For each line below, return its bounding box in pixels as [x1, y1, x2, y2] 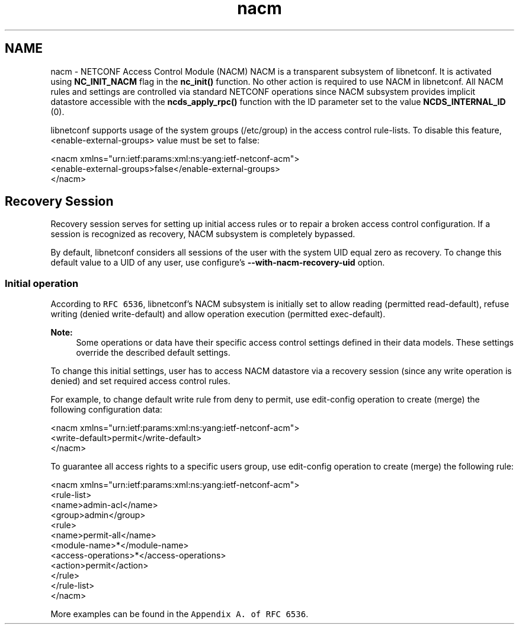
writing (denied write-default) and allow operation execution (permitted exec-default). [50, 309, 386, 320]
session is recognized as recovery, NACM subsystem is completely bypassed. [50, 229, 355, 240]
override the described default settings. [76, 347, 230, 358]
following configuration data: [50, 404, 162, 415]
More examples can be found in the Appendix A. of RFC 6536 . [50, 609, 309, 620]
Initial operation [5, 277, 79, 289]
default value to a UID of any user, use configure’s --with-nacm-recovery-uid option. [50, 257, 385, 268]
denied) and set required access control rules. [50, 376, 230, 387]
